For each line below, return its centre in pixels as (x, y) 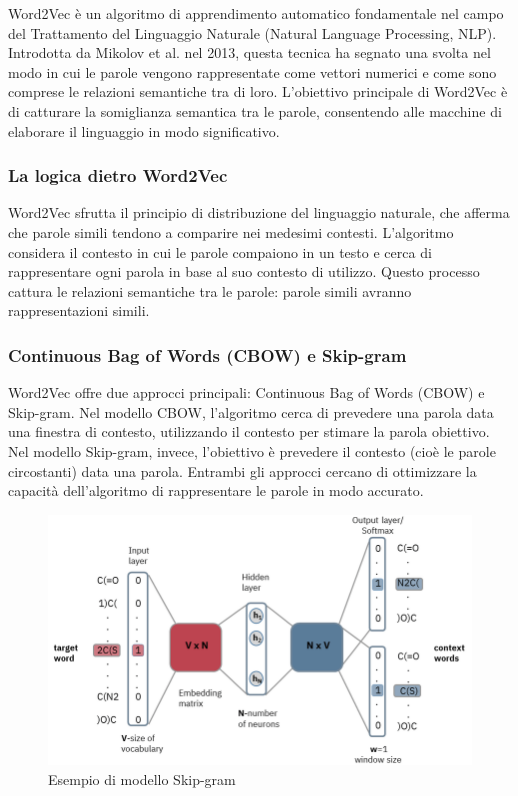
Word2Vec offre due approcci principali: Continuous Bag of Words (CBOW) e (246, 392)
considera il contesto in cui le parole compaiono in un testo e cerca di (220, 251)
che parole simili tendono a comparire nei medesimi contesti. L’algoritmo (231, 231)
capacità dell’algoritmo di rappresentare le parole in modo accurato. (216, 490)
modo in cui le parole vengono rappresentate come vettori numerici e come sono (252, 71)
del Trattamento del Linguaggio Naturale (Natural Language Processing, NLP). (252, 32)
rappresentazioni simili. (79, 310)
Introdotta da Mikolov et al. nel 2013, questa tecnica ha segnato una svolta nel (249, 52)
